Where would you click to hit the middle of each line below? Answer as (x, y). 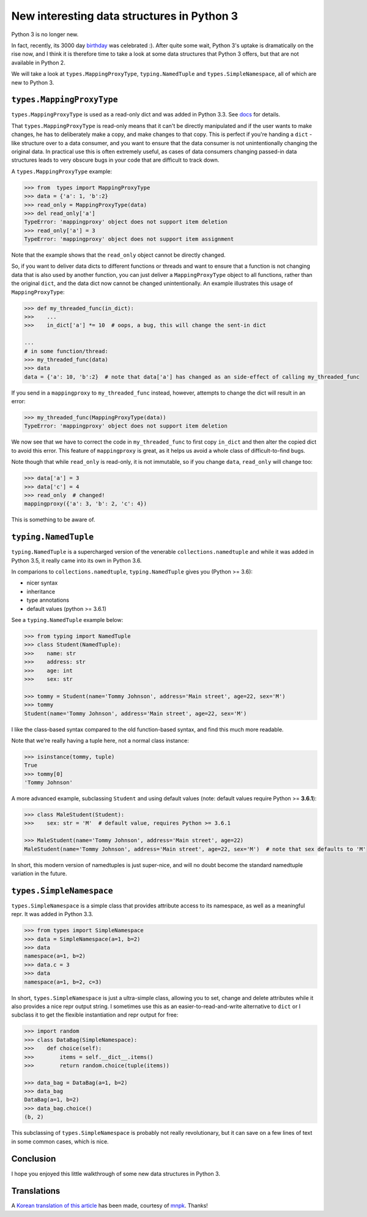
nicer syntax (42, 583)
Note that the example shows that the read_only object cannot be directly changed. (118, 255)
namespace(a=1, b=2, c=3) (63, 982)
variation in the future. (39, 873)
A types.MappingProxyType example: (62, 171)
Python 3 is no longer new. (45, 34)
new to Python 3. (33, 82)
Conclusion (34, 1159)
